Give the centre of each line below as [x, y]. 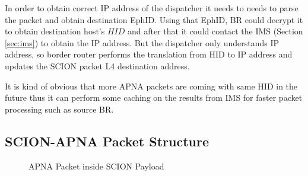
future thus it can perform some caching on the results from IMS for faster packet [154, 97]
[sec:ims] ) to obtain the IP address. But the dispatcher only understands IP [142, 42]
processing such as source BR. [59, 109]
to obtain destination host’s [55, 31]
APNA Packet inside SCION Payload [96, 166]
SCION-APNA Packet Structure [107, 141]
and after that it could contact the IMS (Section [215, 31]
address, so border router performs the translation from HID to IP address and [149, 54]
